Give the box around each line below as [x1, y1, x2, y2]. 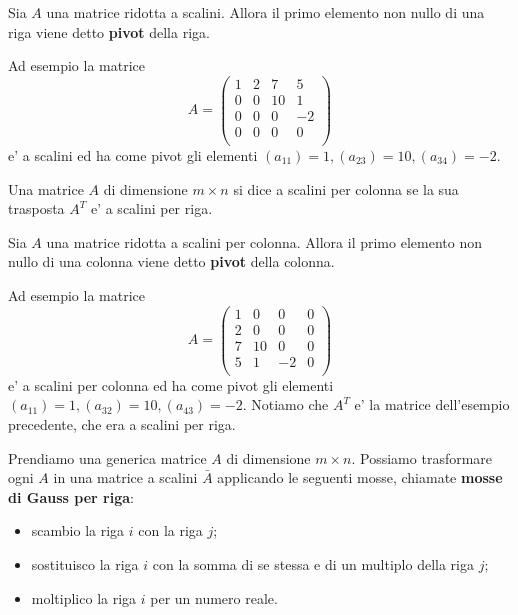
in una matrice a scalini [53, 467, 198, 488]
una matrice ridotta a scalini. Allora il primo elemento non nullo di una [46, 2, 485, 22]
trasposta [8, 198, 65, 219]
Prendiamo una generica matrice [8, 447, 207, 468]
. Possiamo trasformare [351, 447, 493, 468]
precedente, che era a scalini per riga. [8, 413, 236, 434]
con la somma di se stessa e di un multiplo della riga [152, 553, 475, 574]
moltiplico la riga [31, 587, 137, 608]
